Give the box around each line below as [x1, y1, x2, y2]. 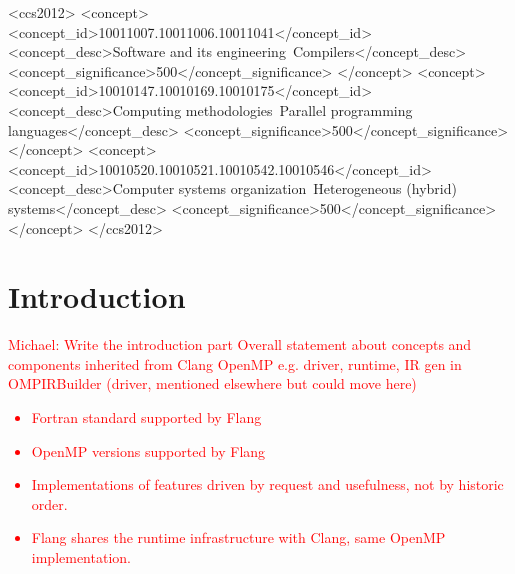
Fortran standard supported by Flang [31, 407, 262, 428]
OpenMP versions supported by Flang [31, 440, 266, 461]
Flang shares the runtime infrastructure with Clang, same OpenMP [31, 527, 446, 548]
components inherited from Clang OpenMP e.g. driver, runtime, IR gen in [8, 353, 462, 374]
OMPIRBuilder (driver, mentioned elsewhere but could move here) [8, 373, 417, 394]
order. [31, 493, 68, 514]
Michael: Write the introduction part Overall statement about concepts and [8, 334, 472, 355]
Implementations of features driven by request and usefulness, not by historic [31, 474, 504, 495]
